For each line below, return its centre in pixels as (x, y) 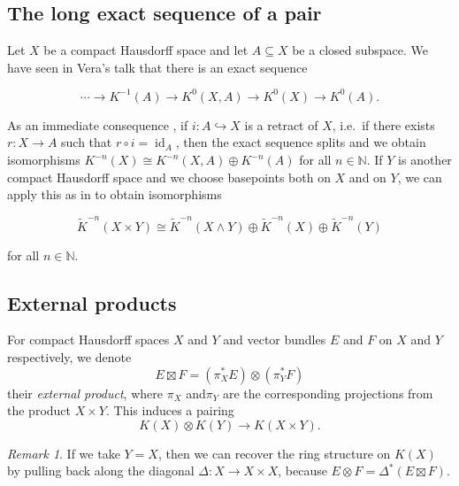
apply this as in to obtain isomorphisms (115, 194)
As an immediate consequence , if (98, 124)
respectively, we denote (69, 356)
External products (92, 302)
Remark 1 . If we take (64, 453)
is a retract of (281, 124)
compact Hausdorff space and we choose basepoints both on (169, 177)
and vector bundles (275, 339)
